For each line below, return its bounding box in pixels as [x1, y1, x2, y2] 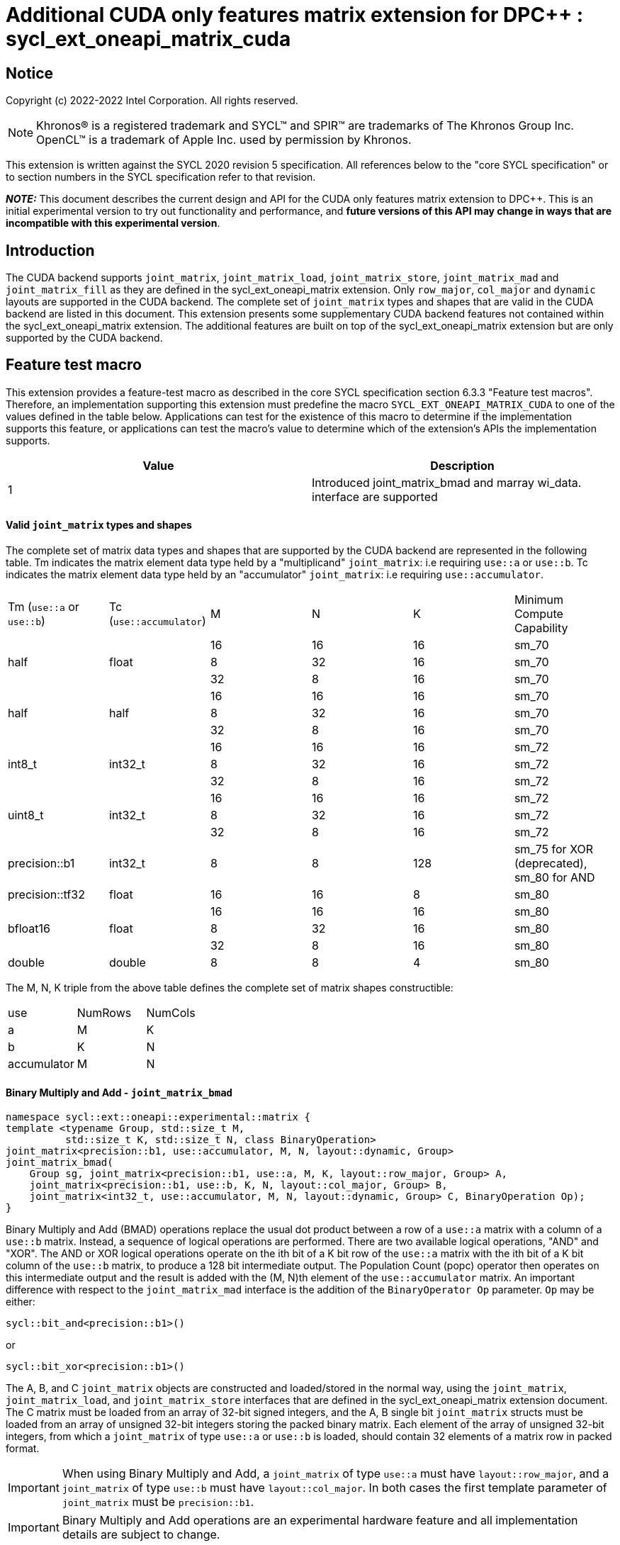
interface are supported [312, 489, 438, 504]
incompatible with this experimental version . [6, 217, 220, 230]
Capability [514, 621, 568, 636]
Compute [514, 607, 563, 622]
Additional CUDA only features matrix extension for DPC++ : [6, 3, 584, 27]
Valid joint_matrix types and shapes [6, 519, 192, 532]
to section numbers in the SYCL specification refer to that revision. [6, 171, 316, 184]
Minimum [514, 592, 564, 607]
